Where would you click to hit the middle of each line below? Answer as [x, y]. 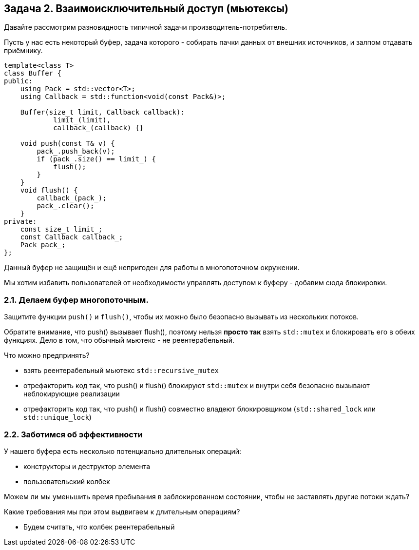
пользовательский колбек [67, 481]
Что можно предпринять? [47, 355]
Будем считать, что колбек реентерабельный [99, 527]
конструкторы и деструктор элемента [87, 466]
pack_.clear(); [66, 206]
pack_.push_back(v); [76, 151]
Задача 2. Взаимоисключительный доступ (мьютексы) [146, 9]
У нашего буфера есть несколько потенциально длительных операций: [123, 451]
